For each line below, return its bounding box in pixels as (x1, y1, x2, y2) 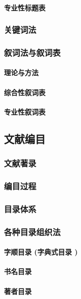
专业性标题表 (4, 2, 45, 12)
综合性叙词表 (4, 87, 45, 97)
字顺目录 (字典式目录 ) (4, 247, 78, 257)
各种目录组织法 (4, 225, 61, 238)
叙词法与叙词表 (4, 46, 61, 58)
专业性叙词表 (4, 106, 45, 117)
